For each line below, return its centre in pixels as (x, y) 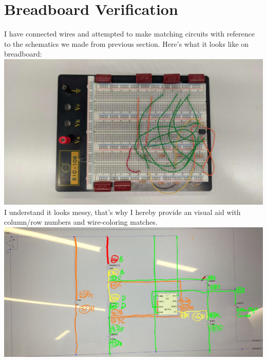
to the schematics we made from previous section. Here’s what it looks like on (127, 43)
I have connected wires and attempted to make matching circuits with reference (129, 34)
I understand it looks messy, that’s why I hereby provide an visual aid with (122, 212)
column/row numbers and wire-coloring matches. (81, 222)
